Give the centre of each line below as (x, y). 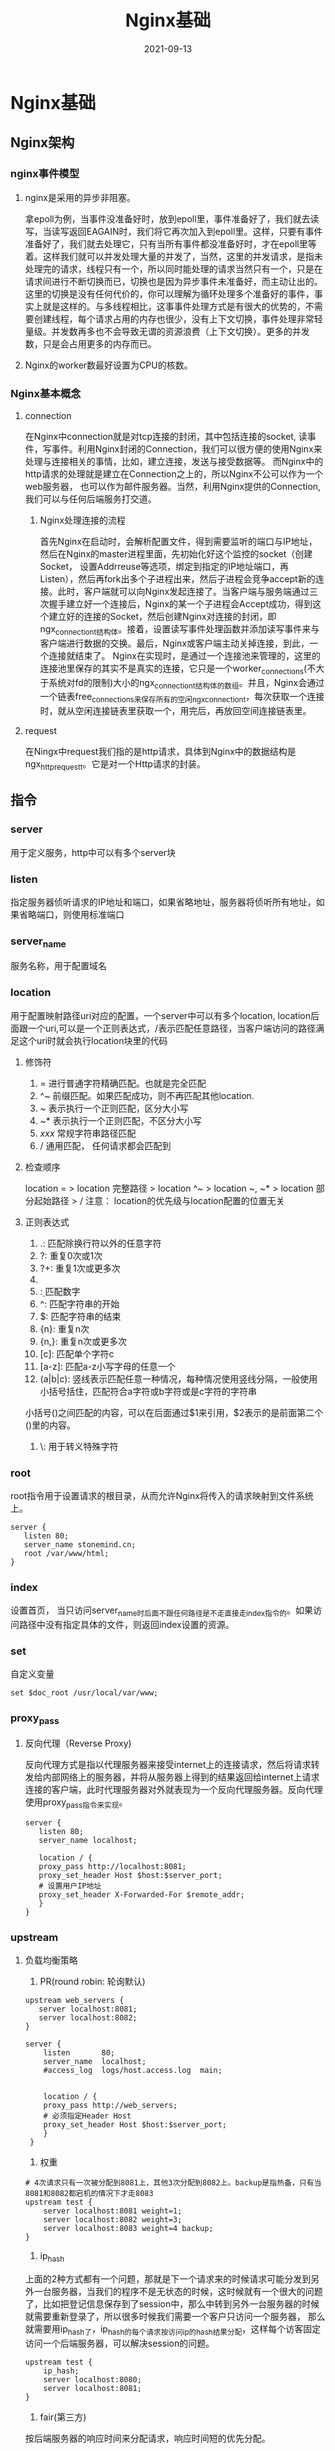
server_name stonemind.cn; (80, 1545)
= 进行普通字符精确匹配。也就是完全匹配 (123, 1083)
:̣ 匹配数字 (60, 1291)
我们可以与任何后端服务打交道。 (90, 498)
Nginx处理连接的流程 (83, 520)
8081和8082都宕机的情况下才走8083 (89, 2194)
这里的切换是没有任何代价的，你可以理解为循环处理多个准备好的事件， (169, 293)
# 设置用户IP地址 (70, 1886)
